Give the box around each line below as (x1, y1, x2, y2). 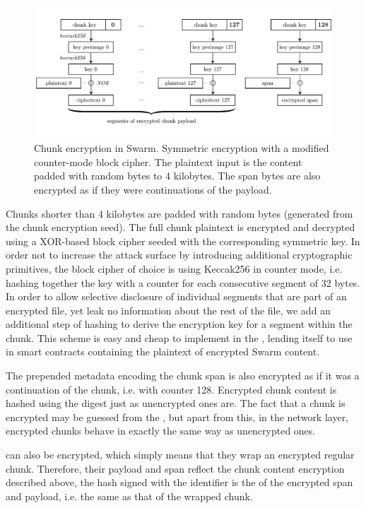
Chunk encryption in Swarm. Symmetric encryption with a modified (34, 141, 329, 155)
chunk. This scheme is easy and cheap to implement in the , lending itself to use (6, 330, 353, 345)
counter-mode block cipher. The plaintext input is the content (34, 154, 302, 169)
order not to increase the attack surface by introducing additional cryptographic (6, 247, 353, 262)
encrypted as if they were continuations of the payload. (34, 182, 272, 196)
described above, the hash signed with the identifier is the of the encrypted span (6, 475, 353, 490)
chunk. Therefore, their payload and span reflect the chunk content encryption (6, 461, 345, 475)
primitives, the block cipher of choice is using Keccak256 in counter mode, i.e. (6, 261, 343, 276)
